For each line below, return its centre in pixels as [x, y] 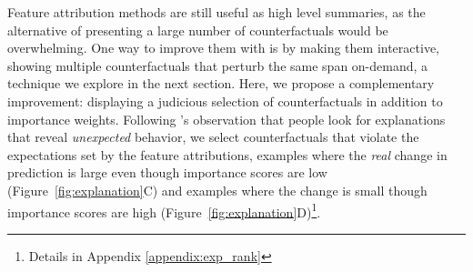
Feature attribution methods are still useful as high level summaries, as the [216, 12]
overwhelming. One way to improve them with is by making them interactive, [223, 48]
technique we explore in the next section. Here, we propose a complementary [221, 83]
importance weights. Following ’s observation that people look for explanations [226, 119]
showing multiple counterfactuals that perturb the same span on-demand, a [218, 65]
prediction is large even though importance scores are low [167, 172]
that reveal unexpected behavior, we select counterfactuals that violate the [213, 137]
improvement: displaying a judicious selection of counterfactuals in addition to [225, 101]
